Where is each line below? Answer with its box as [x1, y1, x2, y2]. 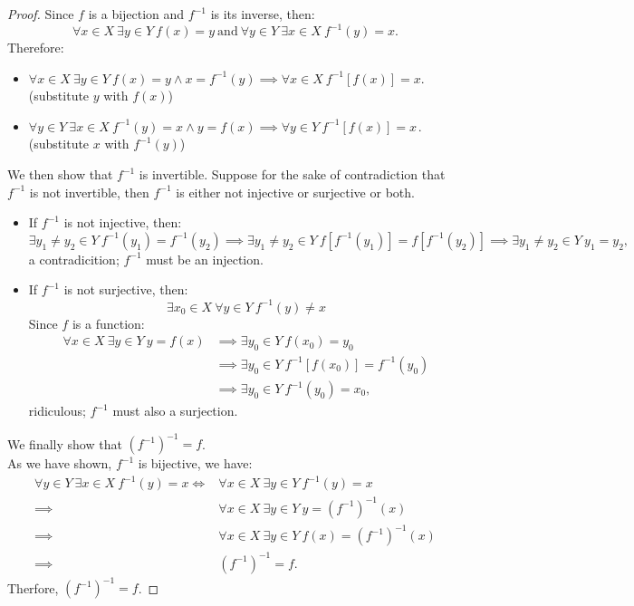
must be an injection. [146, 249, 264, 268]
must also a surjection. [112, 401, 238, 420]
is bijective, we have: [138, 454, 253, 473]
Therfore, [7, 578, 59, 597]
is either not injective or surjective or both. [176, 182, 415, 201]
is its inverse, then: [210, 5, 315, 23]
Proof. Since [7, 5, 74, 23]
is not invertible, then [29, 182, 149, 201]
